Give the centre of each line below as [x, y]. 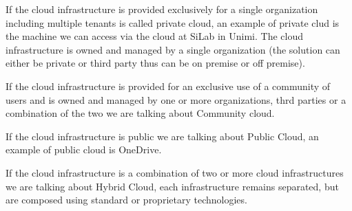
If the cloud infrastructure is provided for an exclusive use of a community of [168, 86]
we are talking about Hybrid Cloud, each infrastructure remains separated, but [172, 186]
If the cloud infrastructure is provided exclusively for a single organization [162, 9]
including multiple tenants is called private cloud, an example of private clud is [173, 22]
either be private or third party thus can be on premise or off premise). [155, 63]
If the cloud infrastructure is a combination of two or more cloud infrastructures [175, 172]
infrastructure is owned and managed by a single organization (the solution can [173, 49]
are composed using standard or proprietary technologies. [126, 200]
